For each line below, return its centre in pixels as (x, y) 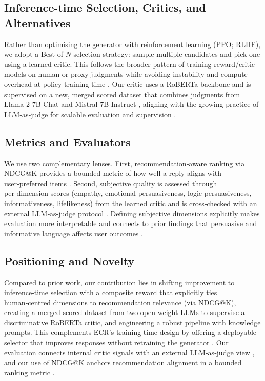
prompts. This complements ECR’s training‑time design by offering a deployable (130, 332)
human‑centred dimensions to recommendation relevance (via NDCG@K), (120, 302)
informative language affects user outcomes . (74, 233)
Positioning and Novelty (69, 261)
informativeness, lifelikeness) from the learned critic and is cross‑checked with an (131, 203)
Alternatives (37, 22)
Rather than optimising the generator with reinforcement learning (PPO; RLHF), (132, 44)
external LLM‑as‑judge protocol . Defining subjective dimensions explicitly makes (132, 213)
